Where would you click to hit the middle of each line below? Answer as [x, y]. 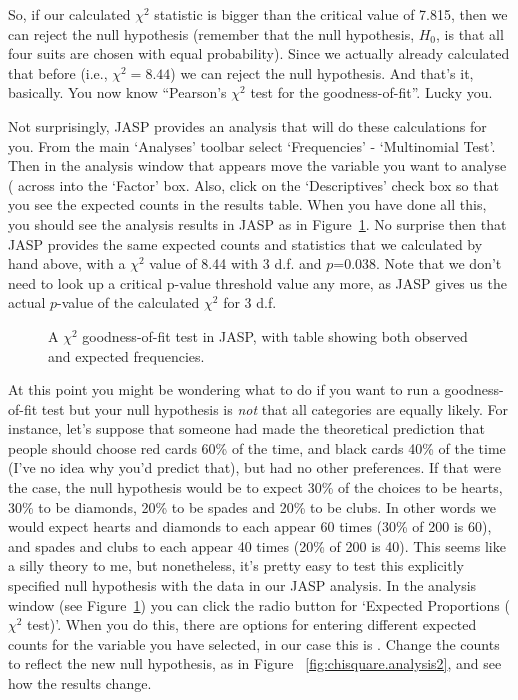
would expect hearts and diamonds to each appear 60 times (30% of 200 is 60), [250, 526]
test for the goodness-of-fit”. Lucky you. [371, 92]
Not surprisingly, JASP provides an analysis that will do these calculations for [247, 125]
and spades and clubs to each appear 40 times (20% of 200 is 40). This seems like [257, 545]
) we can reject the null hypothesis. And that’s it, [322, 72]
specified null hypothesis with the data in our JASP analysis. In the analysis [242, 585]
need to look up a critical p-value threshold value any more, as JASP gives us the [257, 282]
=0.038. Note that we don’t [417, 263]
